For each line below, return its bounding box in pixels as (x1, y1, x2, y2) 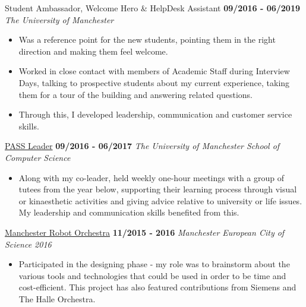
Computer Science (5, 151, 71, 163)
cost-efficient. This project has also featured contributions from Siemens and (18, 281, 296, 293)
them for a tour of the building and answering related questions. (18, 88, 253, 100)
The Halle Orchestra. (18, 292, 96, 305)
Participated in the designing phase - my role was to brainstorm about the (18, 258, 290, 270)
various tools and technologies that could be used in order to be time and (18, 269, 286, 281)
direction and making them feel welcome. (18, 45, 168, 57)
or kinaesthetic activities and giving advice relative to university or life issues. (18, 194, 302, 207)
